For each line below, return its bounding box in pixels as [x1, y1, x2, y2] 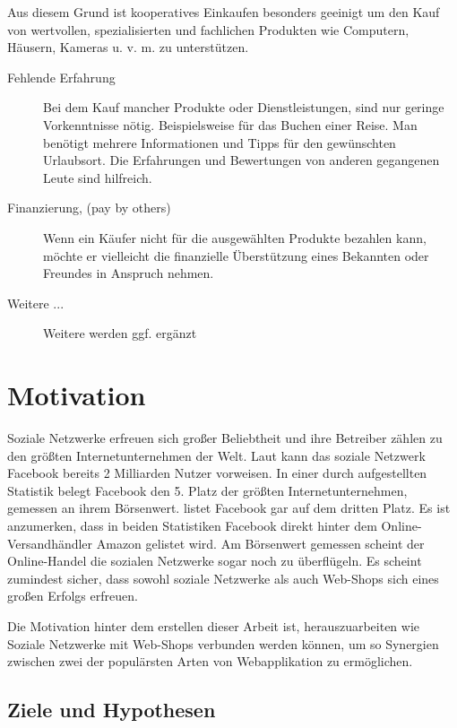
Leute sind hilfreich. [43, 168, 152, 186]
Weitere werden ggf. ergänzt [43, 324, 197, 342]
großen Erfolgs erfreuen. [7, 586, 138, 605]
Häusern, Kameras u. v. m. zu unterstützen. [7, 38, 249, 56]
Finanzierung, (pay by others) [7, 198, 171, 217]
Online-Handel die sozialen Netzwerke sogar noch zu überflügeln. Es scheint [7, 551, 422, 570]
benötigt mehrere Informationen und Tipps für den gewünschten [43, 133, 396, 152]
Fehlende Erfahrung [7, 67, 116, 86]
